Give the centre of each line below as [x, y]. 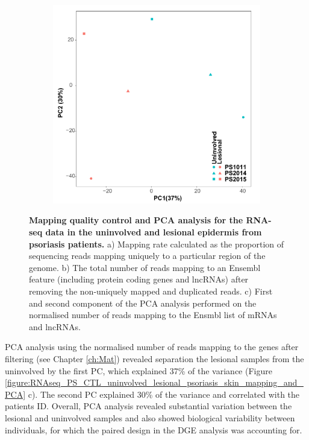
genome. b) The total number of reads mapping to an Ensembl [145, 267]
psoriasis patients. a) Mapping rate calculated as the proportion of [157, 244]
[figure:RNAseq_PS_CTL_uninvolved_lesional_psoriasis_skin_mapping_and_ [154, 382]
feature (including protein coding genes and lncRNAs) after [139, 279]
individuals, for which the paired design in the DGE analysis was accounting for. [154, 429]
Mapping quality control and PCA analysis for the [136, 220]
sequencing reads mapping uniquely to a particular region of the [147, 256]
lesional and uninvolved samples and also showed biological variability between [150, 417]
